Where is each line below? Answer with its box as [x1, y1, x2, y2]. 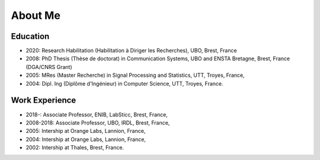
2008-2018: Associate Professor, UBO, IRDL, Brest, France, [25, 119, 170, 126]
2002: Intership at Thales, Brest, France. [25, 144, 124, 151]
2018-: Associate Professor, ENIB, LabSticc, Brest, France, [25, 111, 168, 118]
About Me [11, 9, 60, 22]
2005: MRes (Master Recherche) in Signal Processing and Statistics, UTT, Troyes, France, [25, 71, 245, 79]
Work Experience [11, 95, 76, 106]
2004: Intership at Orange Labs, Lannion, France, [25, 136, 146, 143]
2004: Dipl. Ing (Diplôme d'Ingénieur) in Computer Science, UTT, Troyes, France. [25, 80, 223, 87]
